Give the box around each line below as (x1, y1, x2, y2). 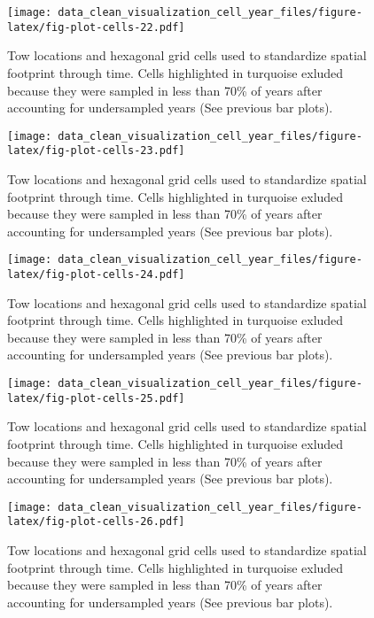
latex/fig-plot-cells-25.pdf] (7, 391, 185, 405)
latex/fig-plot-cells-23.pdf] (7, 144, 185, 158)
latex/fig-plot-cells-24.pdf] (7, 268, 185, 282)
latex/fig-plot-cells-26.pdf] (7, 515, 185, 529)
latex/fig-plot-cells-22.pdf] (7, 20, 185, 34)
